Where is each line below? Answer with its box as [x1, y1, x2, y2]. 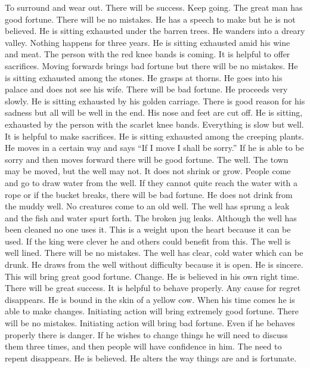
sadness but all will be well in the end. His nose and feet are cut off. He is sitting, [5, 106, 303, 119]
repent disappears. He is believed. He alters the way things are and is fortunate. [5, 351, 297, 364]
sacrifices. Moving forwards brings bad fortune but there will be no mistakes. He [5, 59, 298, 72]
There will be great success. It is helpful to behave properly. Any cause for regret [5, 282, 301, 294]
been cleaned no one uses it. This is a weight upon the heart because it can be [5, 223, 291, 236]
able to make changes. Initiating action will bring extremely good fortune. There [5, 305, 299, 317]
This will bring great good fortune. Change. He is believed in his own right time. [5, 270, 299, 282]
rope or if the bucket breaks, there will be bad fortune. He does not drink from [5, 188, 293, 200]
